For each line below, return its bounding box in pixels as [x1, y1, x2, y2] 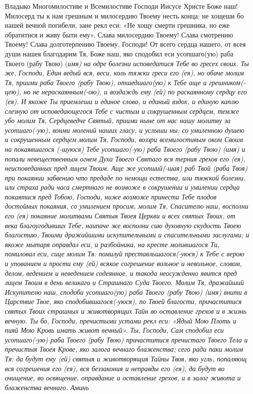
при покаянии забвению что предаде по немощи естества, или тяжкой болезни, [5, 172, 246, 182]
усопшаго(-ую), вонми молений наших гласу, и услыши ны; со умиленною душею [5, 125, 245, 135]
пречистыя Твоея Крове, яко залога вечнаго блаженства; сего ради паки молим [5, 344, 243, 354]
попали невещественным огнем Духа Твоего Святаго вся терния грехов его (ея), [5, 153, 246, 163]
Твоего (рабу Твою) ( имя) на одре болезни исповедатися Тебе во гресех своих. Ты [5, 58, 249, 68]
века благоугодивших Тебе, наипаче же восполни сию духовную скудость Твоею [5, 220, 241, 230]
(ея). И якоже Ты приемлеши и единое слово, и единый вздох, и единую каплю [5, 96, 239, 106]
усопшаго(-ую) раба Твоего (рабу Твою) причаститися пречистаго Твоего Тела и [5, 334, 248, 344]
